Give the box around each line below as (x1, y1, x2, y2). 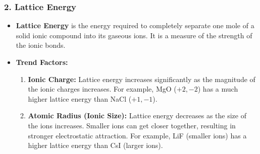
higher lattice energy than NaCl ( (28, 93, 132, 104)
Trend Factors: (16, 57, 68, 67)
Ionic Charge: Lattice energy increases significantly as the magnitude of (28, 73, 255, 84)
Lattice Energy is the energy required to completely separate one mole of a (16, 20, 254, 31)
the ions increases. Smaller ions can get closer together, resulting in (28, 120, 236, 130)
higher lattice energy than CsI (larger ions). (28, 140, 163, 150)
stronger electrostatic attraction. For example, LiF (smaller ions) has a (28, 130, 247, 140)
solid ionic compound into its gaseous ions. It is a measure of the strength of (16, 30, 252, 40)
